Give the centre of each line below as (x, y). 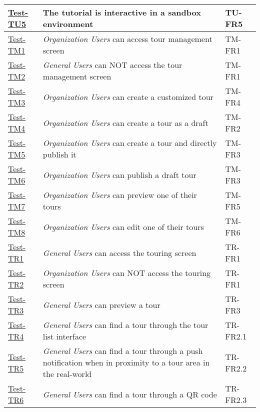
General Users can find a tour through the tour (125, 325)
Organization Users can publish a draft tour (119, 174)
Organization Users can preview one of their (120, 195)
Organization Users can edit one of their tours (123, 226)
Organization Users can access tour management (127, 39)
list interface (64, 336)
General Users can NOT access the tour (112, 65)
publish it (59, 154)
